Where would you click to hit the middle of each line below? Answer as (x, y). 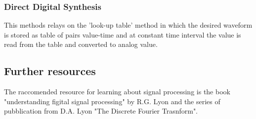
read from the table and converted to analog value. (81, 44)
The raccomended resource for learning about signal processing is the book (117, 92)
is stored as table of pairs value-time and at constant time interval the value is (123, 34)
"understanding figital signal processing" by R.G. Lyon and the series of (112, 101)
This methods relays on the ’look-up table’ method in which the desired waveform (128, 25)
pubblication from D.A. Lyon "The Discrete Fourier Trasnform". (101, 111)
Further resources (50, 71)
